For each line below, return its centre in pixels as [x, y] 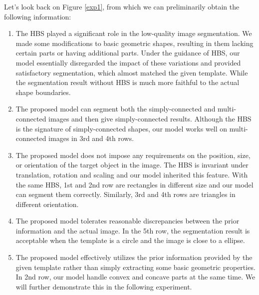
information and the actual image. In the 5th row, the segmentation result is [133, 230]
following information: [38, 16]
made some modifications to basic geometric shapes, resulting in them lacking [134, 43]
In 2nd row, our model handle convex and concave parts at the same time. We [135, 277]
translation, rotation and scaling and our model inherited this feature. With [132, 174]
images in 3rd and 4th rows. [91, 138]
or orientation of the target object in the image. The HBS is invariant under [132, 165]
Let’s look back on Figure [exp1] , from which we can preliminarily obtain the [122, 6]
